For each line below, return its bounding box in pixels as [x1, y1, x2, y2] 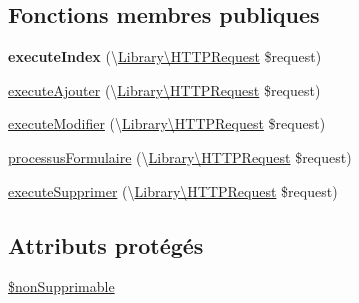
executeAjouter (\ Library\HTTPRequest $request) [8, 79, 321, 100]
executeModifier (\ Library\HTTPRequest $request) [8, 113, 326, 134]
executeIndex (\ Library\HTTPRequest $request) [8, 46, 322, 67]
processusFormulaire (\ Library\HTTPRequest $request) [8, 146, 352, 167]
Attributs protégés [8, 229, 204, 260]
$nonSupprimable [8, 276, 115, 297]
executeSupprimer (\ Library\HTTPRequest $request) [8, 180, 338, 201]
